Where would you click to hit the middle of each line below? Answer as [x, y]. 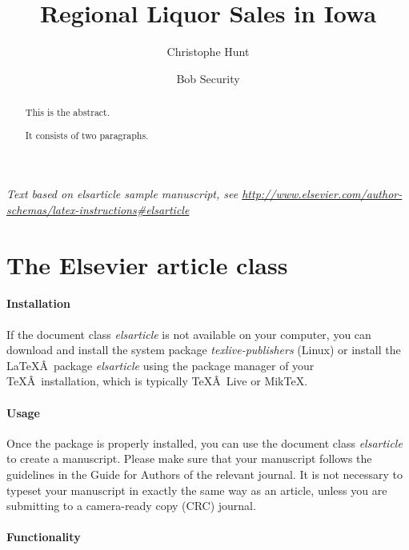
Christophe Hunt [208, 52]
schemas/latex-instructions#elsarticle [98, 209]
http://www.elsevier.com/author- [322, 194]
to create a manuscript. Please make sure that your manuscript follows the [189, 458]
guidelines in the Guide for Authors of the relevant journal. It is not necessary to [204, 474]
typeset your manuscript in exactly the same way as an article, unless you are [197, 490]
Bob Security [208, 78]
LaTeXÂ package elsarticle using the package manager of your [160, 365]
